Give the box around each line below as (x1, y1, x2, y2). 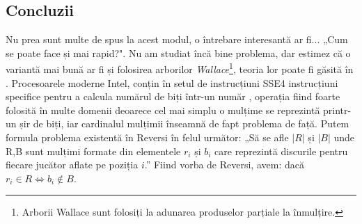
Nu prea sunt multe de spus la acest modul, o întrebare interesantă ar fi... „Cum (6, 32, 348, 47)
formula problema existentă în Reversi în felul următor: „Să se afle (6, 130, 289, 145)
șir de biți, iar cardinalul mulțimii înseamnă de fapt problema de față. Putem (19, 116, 349, 131)
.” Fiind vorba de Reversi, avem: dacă (144, 157, 304, 172)
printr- (323, 102, 352, 117)
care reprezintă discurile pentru (214, 143, 348, 158)
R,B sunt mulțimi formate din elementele (6, 143, 181, 158)
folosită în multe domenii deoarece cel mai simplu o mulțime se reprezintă (6, 102, 320, 117)
